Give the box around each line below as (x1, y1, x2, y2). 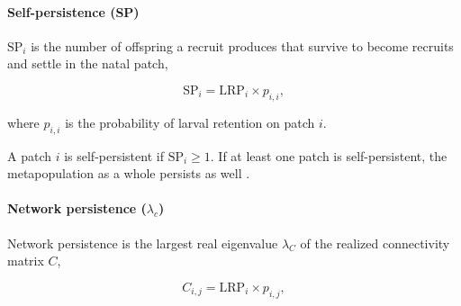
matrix (7, 251, 44, 270)
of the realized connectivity (300, 233, 450, 252)
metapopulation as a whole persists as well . (7, 164, 250, 183)
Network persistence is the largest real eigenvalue (7, 233, 278, 252)
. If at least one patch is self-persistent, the (210, 146, 447, 165)
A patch (7, 146, 51, 165)
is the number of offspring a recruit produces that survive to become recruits (31, 36, 454, 55)
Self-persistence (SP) (7, 2, 140, 21)
